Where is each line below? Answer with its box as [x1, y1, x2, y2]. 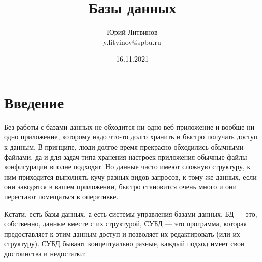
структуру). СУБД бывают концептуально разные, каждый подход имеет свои [4, 238, 245, 249]
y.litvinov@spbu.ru [103, 36, 161, 47]
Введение [4, 92, 64, 112]
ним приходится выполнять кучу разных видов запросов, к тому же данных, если [4, 171, 257, 182]
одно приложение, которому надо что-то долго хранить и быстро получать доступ [4, 131, 258, 142]
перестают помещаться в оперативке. [4, 191, 119, 201]
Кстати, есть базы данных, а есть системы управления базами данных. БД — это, [4, 208, 257, 219]
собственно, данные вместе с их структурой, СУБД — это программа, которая [4, 218, 247, 229]
